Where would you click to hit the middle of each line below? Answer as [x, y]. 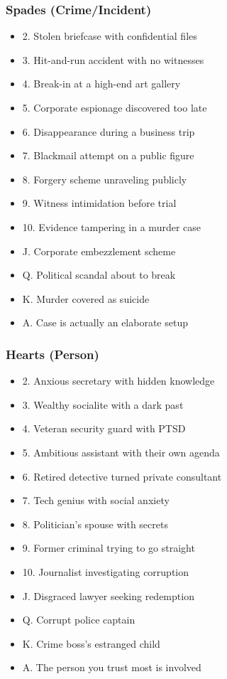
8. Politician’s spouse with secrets [95, 524]
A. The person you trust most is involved [112, 667]
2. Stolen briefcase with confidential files [110, 36]
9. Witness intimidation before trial [99, 203]
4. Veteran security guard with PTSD [104, 428]
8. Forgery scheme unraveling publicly [105, 179]
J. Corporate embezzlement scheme [99, 251]
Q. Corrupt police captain [79, 620]
